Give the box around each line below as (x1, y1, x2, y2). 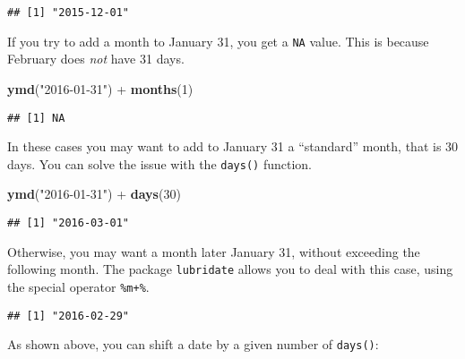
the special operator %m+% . (7, 277, 150, 295)
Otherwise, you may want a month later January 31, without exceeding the (7, 242, 420, 261)
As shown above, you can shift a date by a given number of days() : (7, 335, 379, 354)
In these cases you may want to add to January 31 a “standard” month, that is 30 (7, 137, 459, 156)
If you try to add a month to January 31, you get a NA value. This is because (7, 31, 429, 50)
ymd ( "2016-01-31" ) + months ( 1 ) (7, 79, 194, 98)
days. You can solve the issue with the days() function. (7, 154, 312, 173)
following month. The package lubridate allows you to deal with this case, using (7, 260, 453, 278)
